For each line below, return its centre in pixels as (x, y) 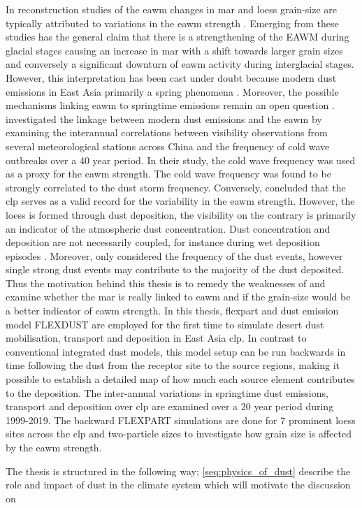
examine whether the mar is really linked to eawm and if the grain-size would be (178, 297)
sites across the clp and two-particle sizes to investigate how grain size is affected (179, 434)
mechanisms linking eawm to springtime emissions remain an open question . (170, 105)
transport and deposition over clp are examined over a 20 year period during (170, 406)
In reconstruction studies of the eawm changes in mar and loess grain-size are (171, 9)
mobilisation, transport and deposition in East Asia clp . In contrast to (156, 338)
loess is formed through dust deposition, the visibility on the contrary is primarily (181, 214)
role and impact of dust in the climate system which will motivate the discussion (178, 485)
